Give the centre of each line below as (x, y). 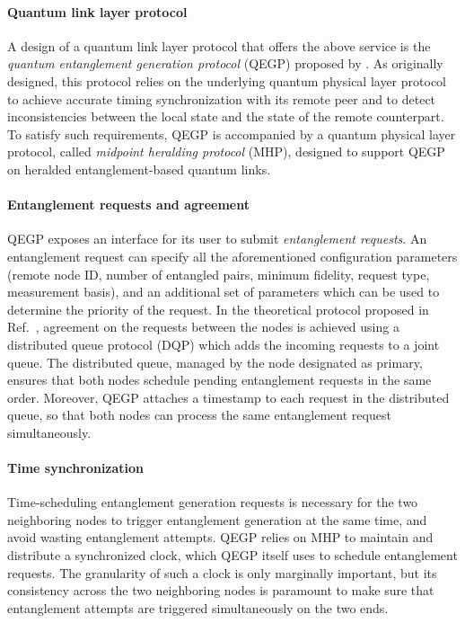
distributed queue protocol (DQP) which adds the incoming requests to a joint (224, 344)
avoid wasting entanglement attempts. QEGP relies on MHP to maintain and (220, 537)
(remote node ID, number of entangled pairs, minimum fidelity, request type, (219, 274)
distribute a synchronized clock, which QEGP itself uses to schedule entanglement (232, 555)
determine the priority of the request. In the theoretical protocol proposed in (218, 309)
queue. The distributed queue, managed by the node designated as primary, (215, 362)
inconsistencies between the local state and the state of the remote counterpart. (226, 116)
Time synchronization (76, 468)
